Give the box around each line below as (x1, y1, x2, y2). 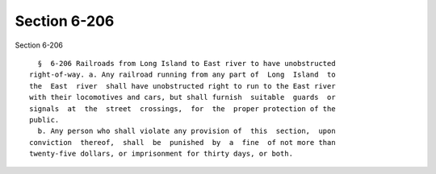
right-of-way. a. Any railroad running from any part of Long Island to (29, 70, 336, 80)
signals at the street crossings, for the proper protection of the (29, 104, 336, 113)
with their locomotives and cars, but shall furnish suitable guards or (29, 93, 336, 102)
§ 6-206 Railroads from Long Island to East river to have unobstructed (37, 59, 336, 68)
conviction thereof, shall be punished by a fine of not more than (29, 138, 336, 147)
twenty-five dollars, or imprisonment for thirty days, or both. (29, 149, 294, 159)
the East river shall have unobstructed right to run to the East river (29, 81, 336, 90)
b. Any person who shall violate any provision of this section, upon (37, 126, 336, 136)
